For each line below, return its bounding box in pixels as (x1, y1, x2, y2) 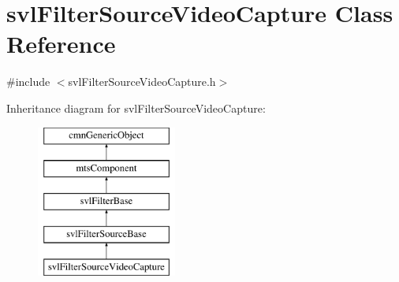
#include (6, 73, 50, 90)
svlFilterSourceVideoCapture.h (68, 73, 216, 90)
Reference (6, 28, 116, 60)
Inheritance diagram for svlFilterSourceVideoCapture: (6, 99, 266, 116)
